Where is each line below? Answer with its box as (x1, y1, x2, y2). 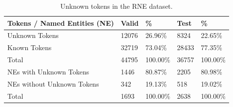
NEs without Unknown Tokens (7, 78, 99, 89)
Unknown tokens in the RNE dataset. (60, 1, 173, 11)
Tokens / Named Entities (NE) (7, 18, 114, 28)
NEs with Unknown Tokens (7, 66, 89, 76)
